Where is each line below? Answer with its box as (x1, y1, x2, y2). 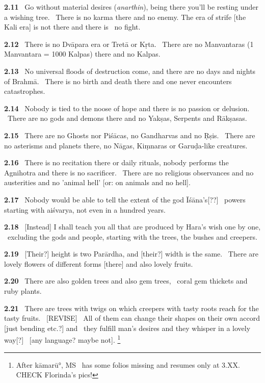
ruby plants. (4, 286, 42, 296)
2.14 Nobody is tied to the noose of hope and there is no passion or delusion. (4, 103, 250, 113)
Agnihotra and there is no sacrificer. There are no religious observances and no (4, 167, 254, 177)
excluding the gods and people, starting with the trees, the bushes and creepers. (7, 231, 257, 242)
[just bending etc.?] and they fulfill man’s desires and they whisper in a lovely (4, 322, 251, 333)
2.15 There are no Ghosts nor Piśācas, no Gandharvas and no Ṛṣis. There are (4, 130, 255, 140)
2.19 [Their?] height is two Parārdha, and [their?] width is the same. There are (4, 248, 259, 259)
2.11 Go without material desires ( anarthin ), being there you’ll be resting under (4, 2, 258, 12)
